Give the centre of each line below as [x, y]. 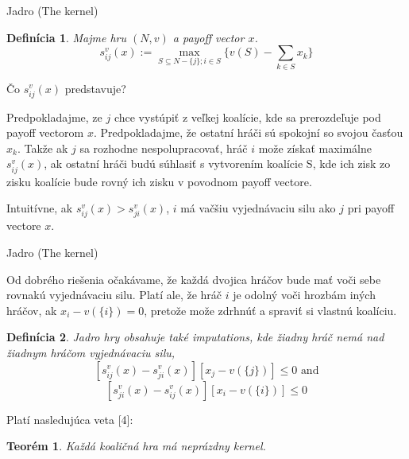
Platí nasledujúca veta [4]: [70, 419]
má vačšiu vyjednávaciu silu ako [258, 208]
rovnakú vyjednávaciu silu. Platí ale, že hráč [114, 295]
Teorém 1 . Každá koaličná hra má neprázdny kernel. [136, 446]
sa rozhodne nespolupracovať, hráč [164, 148]
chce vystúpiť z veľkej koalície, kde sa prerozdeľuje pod [247, 117]
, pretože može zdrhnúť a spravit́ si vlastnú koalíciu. [270, 310]
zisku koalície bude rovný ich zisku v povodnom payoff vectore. [159, 181]
